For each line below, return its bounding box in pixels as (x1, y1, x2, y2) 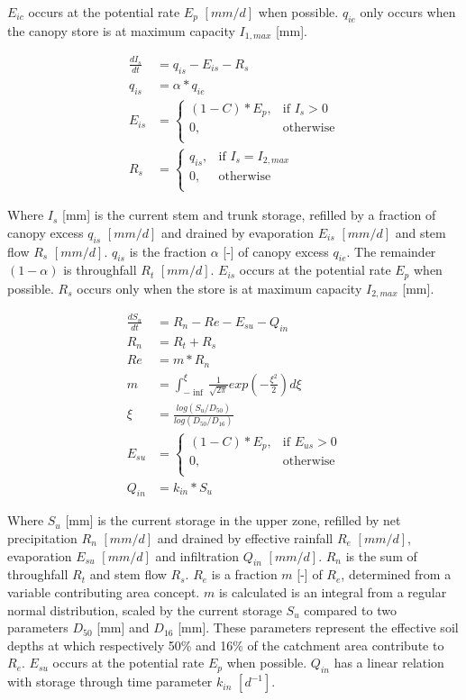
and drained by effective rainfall (157, 528, 334, 547)
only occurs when (360, 3, 456, 21)
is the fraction (129, 241, 206, 260)
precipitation (7, 528, 78, 547)
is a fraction (211, 565, 278, 584)
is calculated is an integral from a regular (218, 582, 447, 601)
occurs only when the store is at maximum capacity (77, 278, 362, 297)
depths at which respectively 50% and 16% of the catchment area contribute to (7, 635, 444, 654)
